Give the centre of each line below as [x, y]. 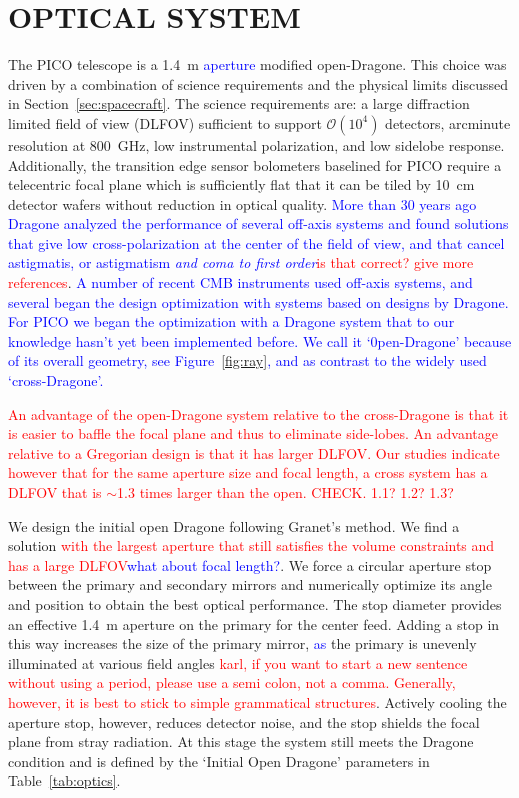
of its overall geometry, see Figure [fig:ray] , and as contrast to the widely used [247, 360]
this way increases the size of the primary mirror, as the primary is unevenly [242, 643]
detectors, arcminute [448, 122]
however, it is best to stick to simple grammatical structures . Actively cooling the [257, 701]
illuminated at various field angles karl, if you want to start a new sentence [238, 662]
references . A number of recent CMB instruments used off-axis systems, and [240, 282]
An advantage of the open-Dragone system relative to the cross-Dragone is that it [258, 413]
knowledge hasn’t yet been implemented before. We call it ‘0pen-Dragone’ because [260, 340]
